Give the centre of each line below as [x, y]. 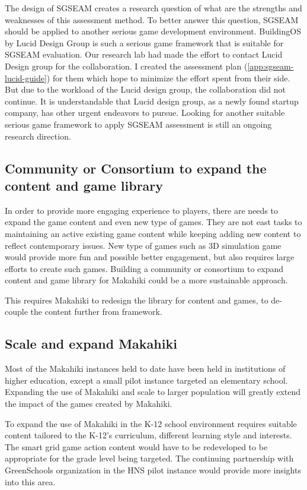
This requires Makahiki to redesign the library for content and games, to [137, 300]
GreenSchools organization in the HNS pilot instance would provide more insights [153, 470]
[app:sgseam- [271, 66]
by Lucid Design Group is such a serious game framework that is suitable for [144, 42]
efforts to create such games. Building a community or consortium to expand [144, 268]
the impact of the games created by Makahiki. [89, 404]
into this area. [30, 481]
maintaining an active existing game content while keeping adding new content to [153, 233]
